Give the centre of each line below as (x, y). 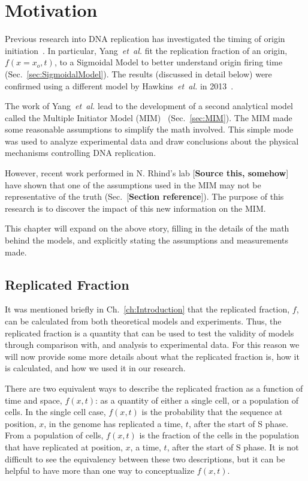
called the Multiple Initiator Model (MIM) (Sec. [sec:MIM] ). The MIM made (149, 117)
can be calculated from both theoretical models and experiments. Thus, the (143, 321)
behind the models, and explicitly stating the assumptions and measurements (147, 240)
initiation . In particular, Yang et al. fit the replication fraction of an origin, (146, 50)
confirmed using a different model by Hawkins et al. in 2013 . (119, 85)
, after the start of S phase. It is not (233, 447)
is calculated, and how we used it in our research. (95, 368)
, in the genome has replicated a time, (114, 423)
